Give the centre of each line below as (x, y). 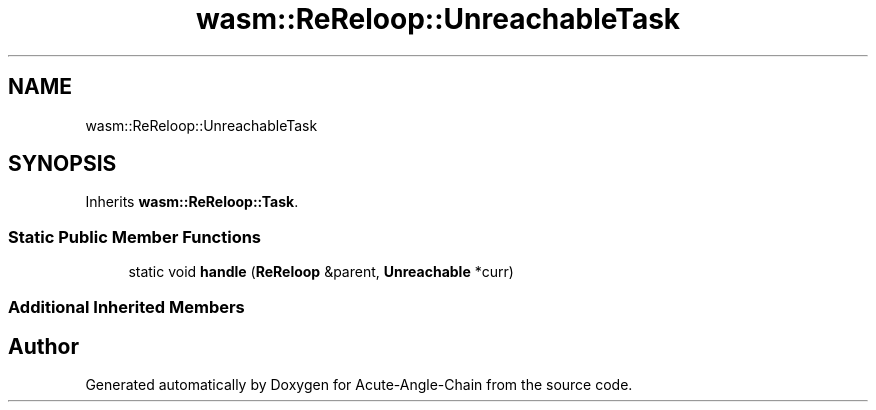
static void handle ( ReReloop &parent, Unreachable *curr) (321, 272)
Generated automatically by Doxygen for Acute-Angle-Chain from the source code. (359, 385)
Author (43, 346)
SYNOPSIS (62, 164)
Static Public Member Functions (135, 236)
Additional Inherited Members (126, 306)
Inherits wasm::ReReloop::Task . (192, 202)
